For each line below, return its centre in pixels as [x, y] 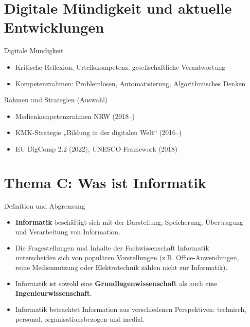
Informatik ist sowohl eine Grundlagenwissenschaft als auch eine [116, 283]
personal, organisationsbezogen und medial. [80, 318]
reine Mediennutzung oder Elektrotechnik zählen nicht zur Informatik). [121, 267]
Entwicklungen [54, 27]
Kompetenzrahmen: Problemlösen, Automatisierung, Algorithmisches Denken [130, 83]
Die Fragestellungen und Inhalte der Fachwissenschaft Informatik [112, 248]
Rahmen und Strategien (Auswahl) [56, 100]
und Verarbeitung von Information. [68, 231]
